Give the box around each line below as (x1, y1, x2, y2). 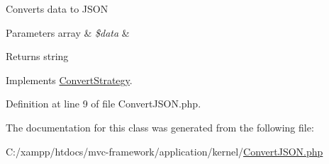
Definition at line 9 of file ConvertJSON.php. (6, 96, 201, 111)
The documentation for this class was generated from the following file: (6, 119, 314, 134)
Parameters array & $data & (6, 25, 130, 40)
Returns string (6, 49, 69, 64)
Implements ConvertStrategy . (6, 72, 133, 87)
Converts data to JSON (6, 1, 108, 16)
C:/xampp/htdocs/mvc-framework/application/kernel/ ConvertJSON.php (6, 143, 323, 158)
